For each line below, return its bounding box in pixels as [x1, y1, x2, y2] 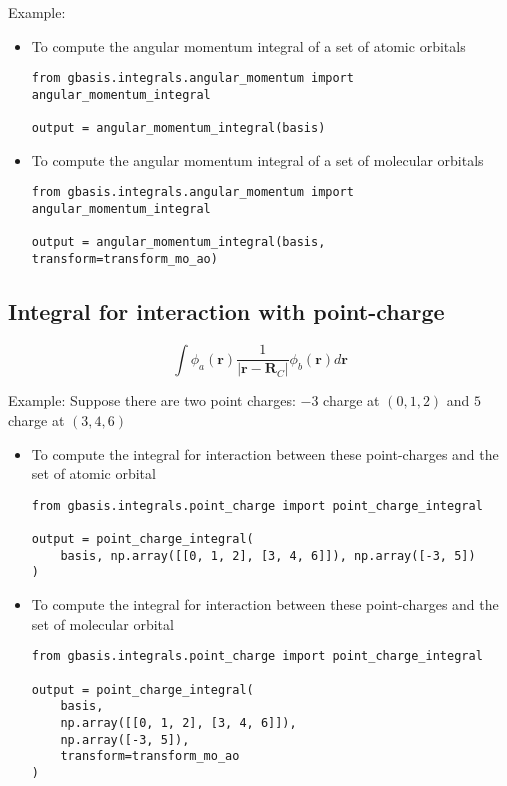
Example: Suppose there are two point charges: [8, 390, 296, 411]
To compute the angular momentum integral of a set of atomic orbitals [31, 35, 466, 56]
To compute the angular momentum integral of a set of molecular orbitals [31, 149, 484, 170]
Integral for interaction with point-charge [8, 296, 445, 327]
